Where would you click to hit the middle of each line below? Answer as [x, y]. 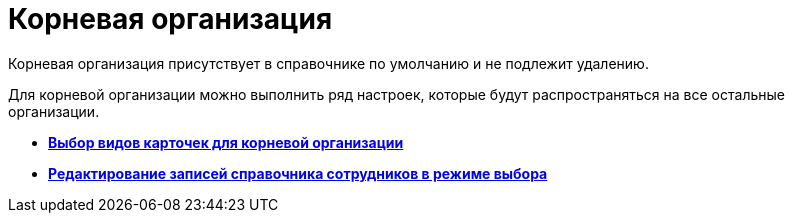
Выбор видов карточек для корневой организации [226, 142]
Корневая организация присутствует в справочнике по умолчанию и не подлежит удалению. [328, 63]
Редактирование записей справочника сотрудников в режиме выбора [298, 173]
